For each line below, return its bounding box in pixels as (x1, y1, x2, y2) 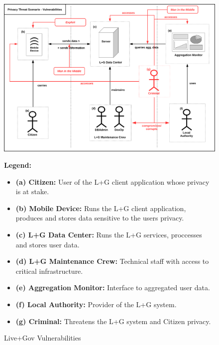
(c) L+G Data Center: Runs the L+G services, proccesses (15, 230, 202, 240)
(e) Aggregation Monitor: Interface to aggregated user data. (15, 282, 210, 293)
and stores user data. (15, 239, 80, 249)
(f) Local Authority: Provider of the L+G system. (15, 299, 177, 310)
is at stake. (15, 186, 49, 197)
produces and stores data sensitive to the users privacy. (15, 213, 184, 223)
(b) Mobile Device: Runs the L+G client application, (15, 203, 186, 213)
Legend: (4, 160, 31, 170)
